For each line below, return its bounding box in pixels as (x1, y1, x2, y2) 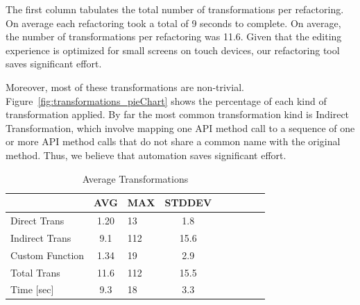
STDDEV (164, 195, 212, 210)
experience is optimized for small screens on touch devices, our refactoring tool (6, 42, 340, 57)
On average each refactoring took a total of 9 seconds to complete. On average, (6, 15, 341, 30)
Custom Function (10, 247, 85, 262)
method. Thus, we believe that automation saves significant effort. (6, 147, 286, 162)
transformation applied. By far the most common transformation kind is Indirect (6, 107, 350, 122)
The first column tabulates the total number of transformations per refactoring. (6, 2, 344, 16)
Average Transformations (82, 171, 189, 186)
